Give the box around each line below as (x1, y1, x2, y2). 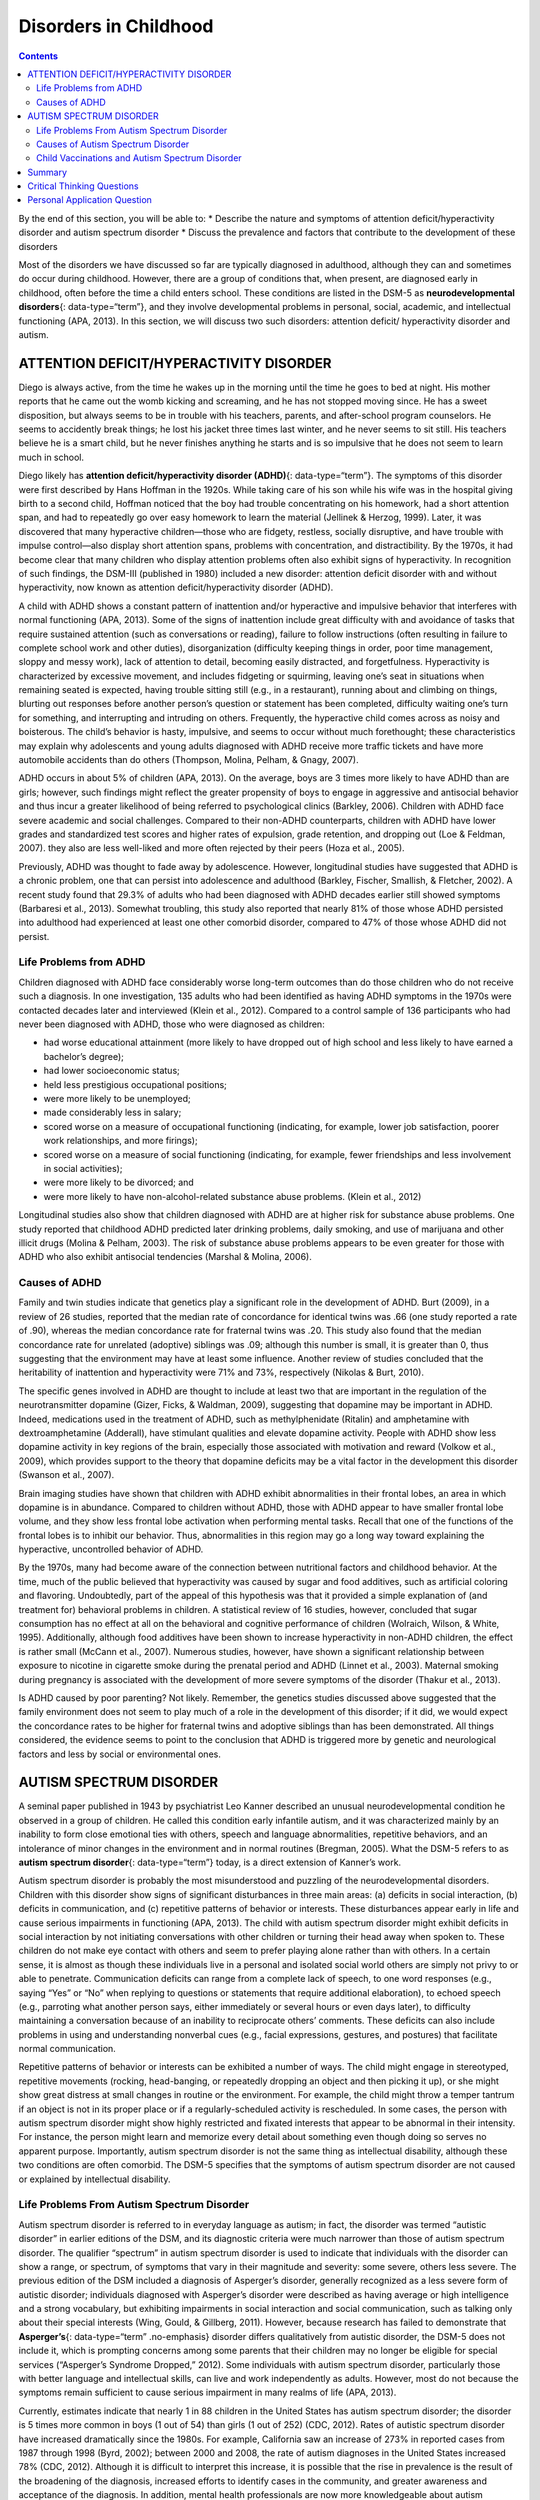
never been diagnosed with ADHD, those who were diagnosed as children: (18, 1018, 325, 1030)
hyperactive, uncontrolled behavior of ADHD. (18, 1543, 204, 1555)
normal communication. (18, 2043, 117, 2055)
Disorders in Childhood (18, 15, 214, 37)
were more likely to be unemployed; (43, 1092, 191, 1104)
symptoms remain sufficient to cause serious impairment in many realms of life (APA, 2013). (18, 2386, 397, 2399)
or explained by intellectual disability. (18, 2173, 171, 2185)
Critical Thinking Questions (27, 180, 139, 192)
